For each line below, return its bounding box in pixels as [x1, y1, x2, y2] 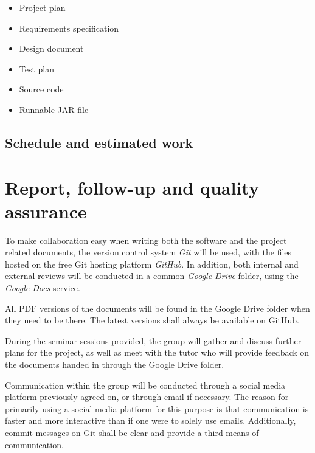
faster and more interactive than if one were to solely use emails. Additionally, [5, 414, 296, 427]
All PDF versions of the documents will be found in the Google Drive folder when [5, 302, 310, 314]
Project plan [19, 1, 66, 13]
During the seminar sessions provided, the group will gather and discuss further [5, 334, 302, 347]
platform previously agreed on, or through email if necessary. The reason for [5, 390, 289, 403]
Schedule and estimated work [5, 133, 193, 151]
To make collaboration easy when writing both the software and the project [5, 233, 287, 246]
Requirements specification [19, 21, 119, 34]
